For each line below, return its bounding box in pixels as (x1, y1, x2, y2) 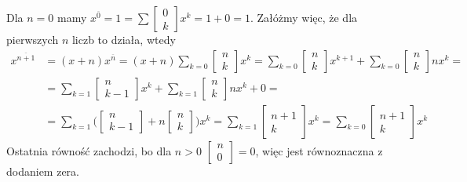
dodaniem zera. (6, 162, 79, 179)
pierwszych (6, 31, 59, 47)
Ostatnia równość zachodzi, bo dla (6, 142, 172, 158)
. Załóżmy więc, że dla (250, 9, 358, 25)
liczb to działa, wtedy (71, 31, 176, 47)
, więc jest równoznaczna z (255, 142, 383, 158)
